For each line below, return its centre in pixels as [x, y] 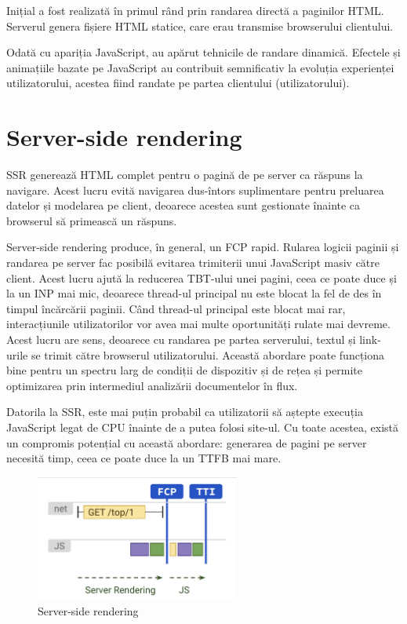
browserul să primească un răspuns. [92, 220]
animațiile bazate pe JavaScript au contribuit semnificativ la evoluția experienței [200, 67]
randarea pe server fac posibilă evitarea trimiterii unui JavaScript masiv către [193, 263]
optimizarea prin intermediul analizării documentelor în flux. [152, 385]
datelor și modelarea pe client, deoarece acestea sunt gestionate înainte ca [184, 205]
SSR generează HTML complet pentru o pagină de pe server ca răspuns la [185, 175]
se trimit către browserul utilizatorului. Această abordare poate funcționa [208, 354]
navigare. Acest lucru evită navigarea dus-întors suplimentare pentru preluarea [195, 190]
